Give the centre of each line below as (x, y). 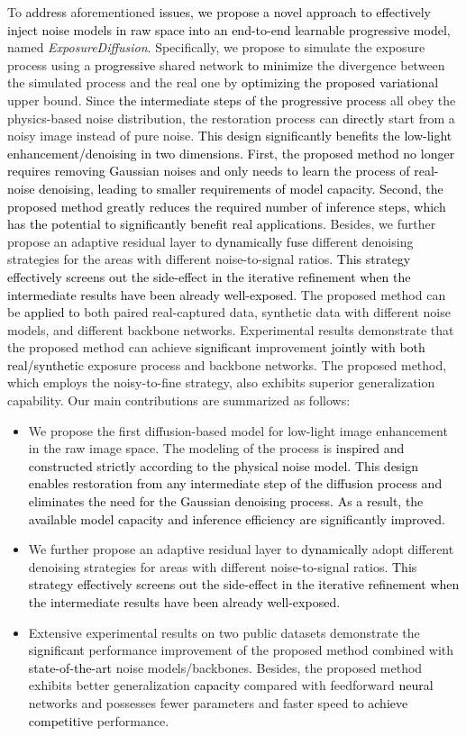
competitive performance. (99, 720)
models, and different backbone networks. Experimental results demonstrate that (231, 329)
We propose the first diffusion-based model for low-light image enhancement (238, 430)
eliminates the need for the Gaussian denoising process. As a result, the (226, 501)
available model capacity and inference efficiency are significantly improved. (237, 518)
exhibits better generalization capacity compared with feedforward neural (231, 685)
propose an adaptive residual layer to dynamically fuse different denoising (210, 241)
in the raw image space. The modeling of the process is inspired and (216, 448)
